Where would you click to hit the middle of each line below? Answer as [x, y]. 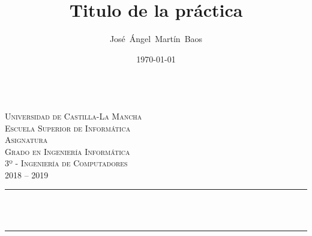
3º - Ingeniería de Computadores [66, 163]
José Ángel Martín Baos [156, 39]
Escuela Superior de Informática [68, 128]
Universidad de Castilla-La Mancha [73, 116]
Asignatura [26, 140]
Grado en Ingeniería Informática [67, 151]
